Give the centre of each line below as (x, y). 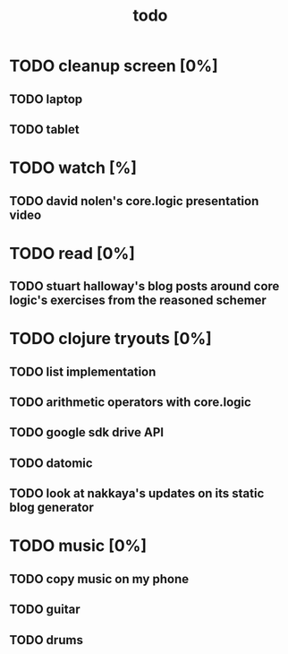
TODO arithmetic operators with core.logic (131, 403)
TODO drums (46, 640)
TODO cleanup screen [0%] (114, 66)
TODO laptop (46, 99)
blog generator (51, 508)
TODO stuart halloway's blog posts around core (144, 286)
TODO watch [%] (73, 168)
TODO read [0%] (72, 253)
